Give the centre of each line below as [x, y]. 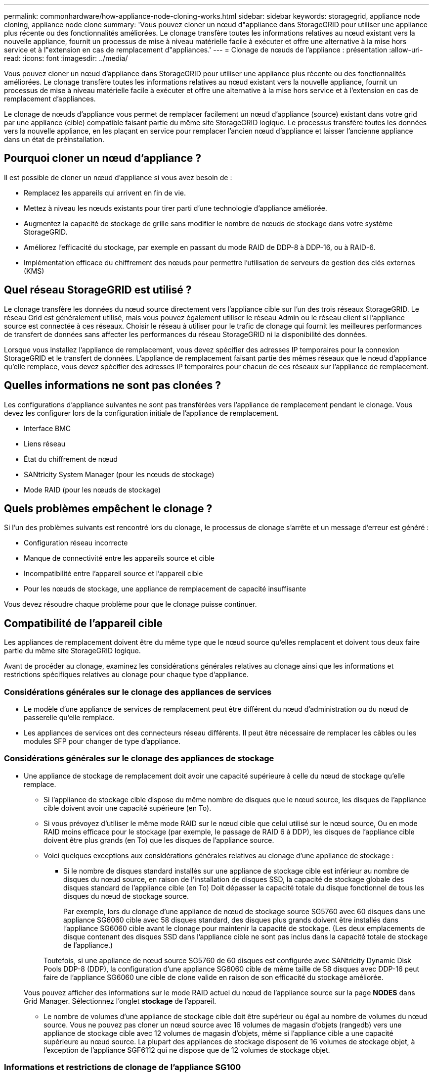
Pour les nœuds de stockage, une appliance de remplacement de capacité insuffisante [165, 589]
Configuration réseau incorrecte [76, 543]
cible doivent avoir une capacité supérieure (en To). [128, 808]
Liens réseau [45, 443]
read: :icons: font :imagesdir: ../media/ [66, 58]
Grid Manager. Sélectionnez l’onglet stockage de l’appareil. [120, 1001]
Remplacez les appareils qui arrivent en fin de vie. [105, 193]
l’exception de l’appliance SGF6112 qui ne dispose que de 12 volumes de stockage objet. [187, 1050]
